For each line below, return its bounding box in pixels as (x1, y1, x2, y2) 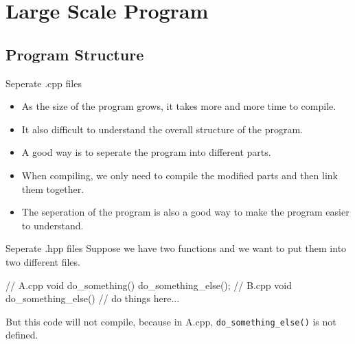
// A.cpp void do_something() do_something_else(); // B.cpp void (5, 277, 292, 292)
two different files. (5, 254, 80, 268)
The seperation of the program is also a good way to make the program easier (21, 205, 350, 219)
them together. (21, 181, 84, 196)
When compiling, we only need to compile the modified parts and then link (21, 168, 338, 182)
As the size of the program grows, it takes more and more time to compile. (21, 99, 336, 113)
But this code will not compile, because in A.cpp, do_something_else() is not (5, 314, 336, 328)
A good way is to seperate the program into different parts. (21, 145, 271, 159)
